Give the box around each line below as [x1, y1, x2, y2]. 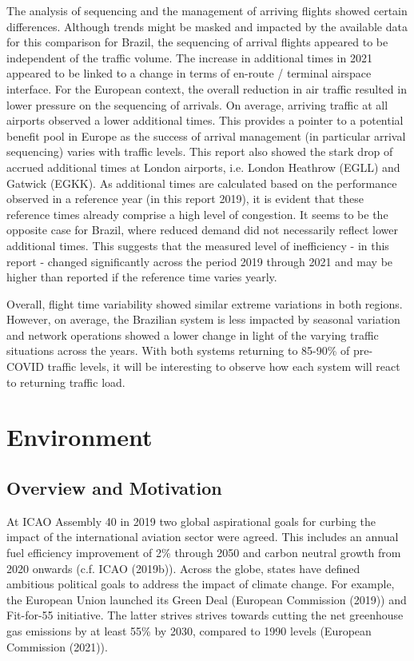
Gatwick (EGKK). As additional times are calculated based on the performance [6, 174, 397, 191]
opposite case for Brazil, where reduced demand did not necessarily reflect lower [6, 221, 398, 238]
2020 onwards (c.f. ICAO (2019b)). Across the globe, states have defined [6, 559, 360, 576]
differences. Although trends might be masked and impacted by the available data [6, 18, 408, 34]
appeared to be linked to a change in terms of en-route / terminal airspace [6, 65, 372, 82]
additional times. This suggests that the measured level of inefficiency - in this [6, 237, 389, 253]
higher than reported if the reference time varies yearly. [6, 269, 277, 285]
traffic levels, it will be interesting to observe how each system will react [47, 358, 400, 375]
